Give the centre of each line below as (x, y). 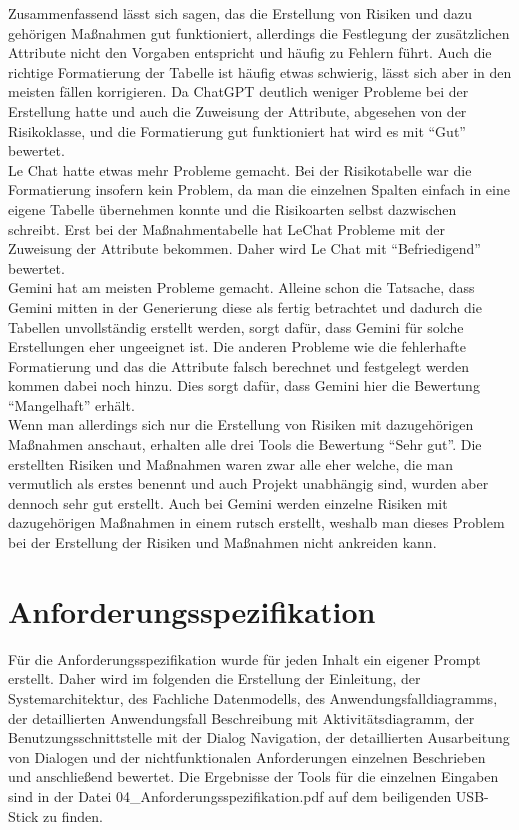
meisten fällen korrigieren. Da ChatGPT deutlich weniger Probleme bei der (238, 91)
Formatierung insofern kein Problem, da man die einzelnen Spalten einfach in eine (259, 189)
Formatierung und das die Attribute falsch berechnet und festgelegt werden (239, 365)
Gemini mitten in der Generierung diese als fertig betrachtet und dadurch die (245, 306)
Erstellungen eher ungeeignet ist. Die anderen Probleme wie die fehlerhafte (237, 346)
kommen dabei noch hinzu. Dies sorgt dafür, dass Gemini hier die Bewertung (244, 385)
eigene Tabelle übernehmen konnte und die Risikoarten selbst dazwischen (232, 208)
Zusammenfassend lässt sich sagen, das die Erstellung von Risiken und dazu (240, 13)
